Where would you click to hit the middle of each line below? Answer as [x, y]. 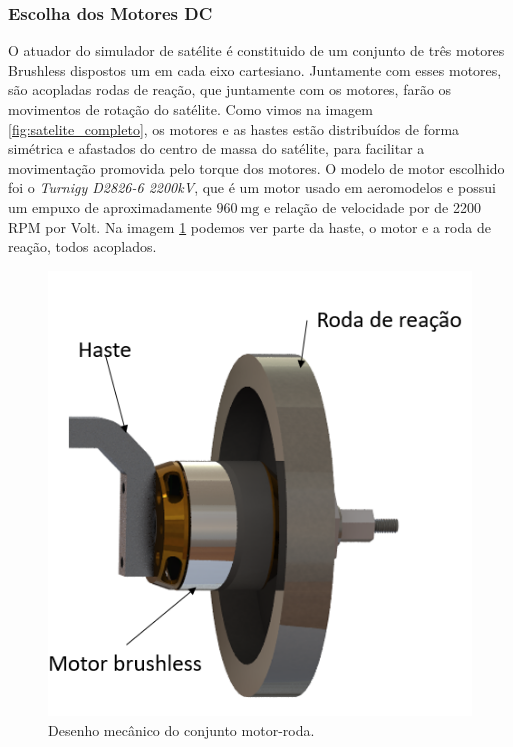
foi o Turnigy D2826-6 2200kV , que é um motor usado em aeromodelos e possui [252, 187]
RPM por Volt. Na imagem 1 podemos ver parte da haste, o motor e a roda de [249, 226]
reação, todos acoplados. [82, 246]
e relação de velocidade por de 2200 [372, 206]
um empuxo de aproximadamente [110, 206]
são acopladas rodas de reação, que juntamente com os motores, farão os [230, 89]
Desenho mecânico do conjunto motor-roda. [181, 730]
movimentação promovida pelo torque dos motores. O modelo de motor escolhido [256, 167]
